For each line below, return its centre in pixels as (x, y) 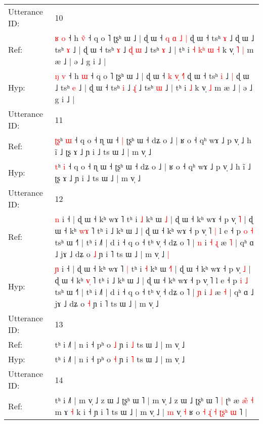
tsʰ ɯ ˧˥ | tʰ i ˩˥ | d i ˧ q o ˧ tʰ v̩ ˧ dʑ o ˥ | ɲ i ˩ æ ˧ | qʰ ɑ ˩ (154, 292)
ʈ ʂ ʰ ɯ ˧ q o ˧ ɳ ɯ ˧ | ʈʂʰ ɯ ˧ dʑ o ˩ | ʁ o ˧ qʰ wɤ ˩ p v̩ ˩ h (153, 140)
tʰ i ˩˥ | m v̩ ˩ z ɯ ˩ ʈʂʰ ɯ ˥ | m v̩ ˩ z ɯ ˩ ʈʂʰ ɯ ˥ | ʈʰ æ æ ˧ (154, 400)
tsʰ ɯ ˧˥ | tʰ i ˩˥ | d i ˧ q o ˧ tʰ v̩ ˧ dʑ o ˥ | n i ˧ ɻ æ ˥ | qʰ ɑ (154, 242)
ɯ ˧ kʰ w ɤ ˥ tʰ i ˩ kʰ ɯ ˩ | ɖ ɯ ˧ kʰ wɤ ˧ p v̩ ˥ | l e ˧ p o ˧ (154, 230)
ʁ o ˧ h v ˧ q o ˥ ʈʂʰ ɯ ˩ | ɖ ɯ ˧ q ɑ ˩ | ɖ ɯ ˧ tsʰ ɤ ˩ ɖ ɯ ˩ (155, 38)
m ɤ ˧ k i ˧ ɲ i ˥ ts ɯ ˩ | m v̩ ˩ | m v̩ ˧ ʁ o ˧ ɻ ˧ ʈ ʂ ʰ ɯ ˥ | (151, 412)
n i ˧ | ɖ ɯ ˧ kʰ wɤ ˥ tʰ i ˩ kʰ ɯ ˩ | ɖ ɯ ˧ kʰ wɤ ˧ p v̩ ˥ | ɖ (154, 219)
